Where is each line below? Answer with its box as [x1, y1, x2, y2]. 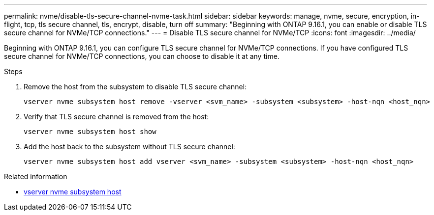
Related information [4, 172, 67, 181]
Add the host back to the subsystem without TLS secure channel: [24, 142, 235, 151]
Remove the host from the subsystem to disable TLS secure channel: [24, 82, 247, 91]
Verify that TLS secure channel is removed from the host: [24, 112, 209, 121]
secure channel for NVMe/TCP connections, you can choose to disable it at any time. [4, 52, 279, 60]
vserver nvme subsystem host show [24, 128, 156, 135]
